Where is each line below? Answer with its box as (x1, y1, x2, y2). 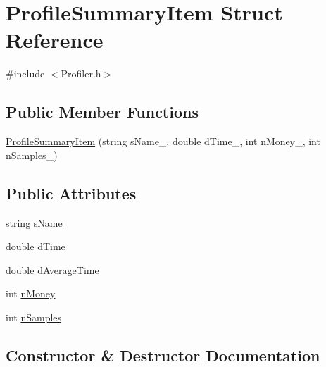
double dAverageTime (6, 262, 99, 277)
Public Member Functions (6, 101, 199, 123)
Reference (6, 25, 104, 54)
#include (6, 66, 45, 81)
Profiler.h (61, 66, 101, 81)
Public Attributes (6, 182, 137, 204)
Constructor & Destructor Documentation (6, 344, 320, 366)
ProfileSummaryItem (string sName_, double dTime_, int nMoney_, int (6, 134, 320, 149)
